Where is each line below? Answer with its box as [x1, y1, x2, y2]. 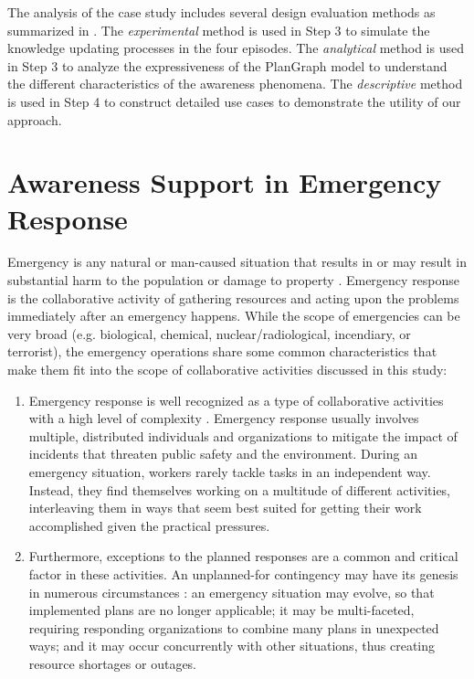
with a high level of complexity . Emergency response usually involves [28, 408, 419, 428]
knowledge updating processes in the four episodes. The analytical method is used [7, 38, 464, 58]
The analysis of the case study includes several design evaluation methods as [7, 3, 436, 21]
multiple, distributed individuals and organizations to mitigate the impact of [28, 426, 458, 445]
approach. [7, 110, 62, 129]
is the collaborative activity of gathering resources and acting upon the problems [7, 288, 459, 307]
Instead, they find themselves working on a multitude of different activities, [28, 480, 451, 499]
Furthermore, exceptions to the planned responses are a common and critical [28, 546, 458, 566]
